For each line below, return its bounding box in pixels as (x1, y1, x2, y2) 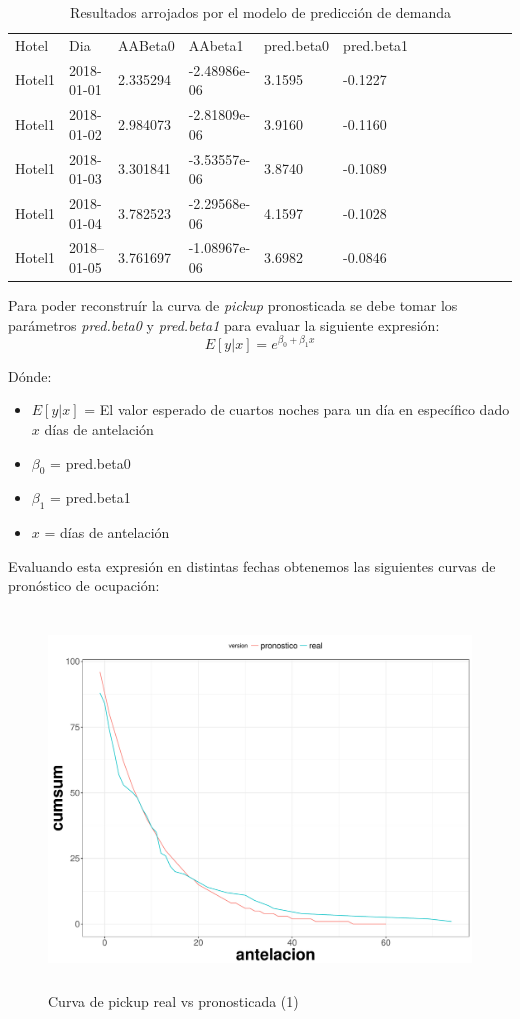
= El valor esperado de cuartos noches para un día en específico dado (84, 399, 510, 420)
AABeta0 (118, 34, 175, 55)
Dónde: (8, 365, 52, 386)
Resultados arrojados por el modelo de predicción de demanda (70, 2, 452, 22)
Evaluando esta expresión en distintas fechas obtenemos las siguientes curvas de (8, 555, 496, 576)
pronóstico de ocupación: (8, 575, 160, 596)
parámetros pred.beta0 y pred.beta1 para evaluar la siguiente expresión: (8, 314, 440, 335)
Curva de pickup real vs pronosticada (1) (48, 991, 299, 1012)
